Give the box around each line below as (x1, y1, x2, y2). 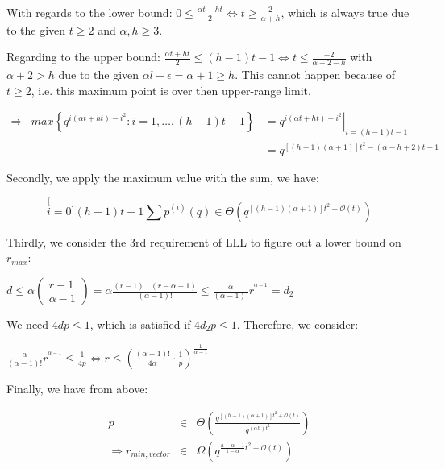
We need (6, 316, 49, 332)
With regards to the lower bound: (6, 4, 173, 20)
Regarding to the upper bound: (6, 48, 160, 65)
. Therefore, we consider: (236, 316, 359, 332)
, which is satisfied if (89, 316, 191, 332)
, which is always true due (281, 4, 410, 20)
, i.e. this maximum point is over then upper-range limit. (31, 81, 311, 98)
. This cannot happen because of (235, 66, 396, 83)
